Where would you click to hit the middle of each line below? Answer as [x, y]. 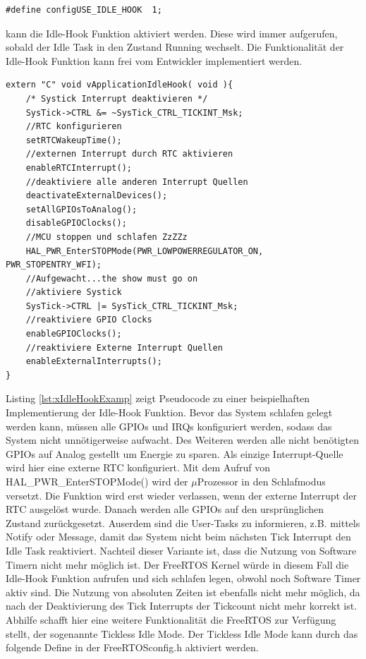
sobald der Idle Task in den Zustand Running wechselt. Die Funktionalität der [175, 47]
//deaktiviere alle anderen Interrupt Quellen [137, 182]
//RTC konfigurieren [74, 127]
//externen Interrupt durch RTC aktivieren [129, 154]
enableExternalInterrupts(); [94, 362]
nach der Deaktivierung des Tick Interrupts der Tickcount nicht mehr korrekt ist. [182, 606]
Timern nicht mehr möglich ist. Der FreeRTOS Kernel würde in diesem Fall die [177, 564]
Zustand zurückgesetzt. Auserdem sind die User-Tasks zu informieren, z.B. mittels [183, 522]
